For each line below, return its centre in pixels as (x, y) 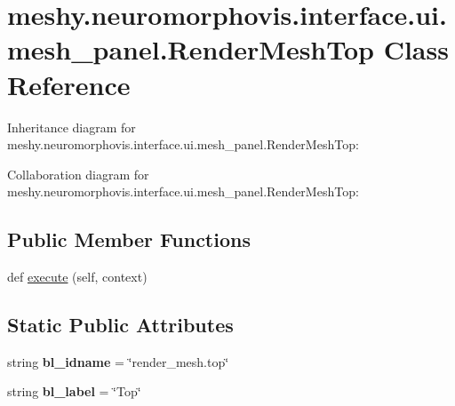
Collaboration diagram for (78, 174)
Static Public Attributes (120, 325)
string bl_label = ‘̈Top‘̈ (74, 391)
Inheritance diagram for (72, 127)
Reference (69, 84)
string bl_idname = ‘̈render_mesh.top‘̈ (118, 361)
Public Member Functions (129, 239)
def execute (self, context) (77, 277)
